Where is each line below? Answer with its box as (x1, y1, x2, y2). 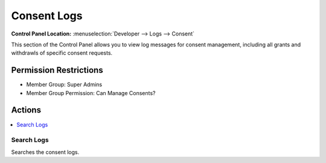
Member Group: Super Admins (26, 81, 103, 88)
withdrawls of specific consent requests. (11, 49, 113, 57)
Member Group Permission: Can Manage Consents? (26, 89, 156, 96)
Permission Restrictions (11, 65, 103, 75)
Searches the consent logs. (11, 148, 80, 156)
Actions (11, 105, 42, 115)
